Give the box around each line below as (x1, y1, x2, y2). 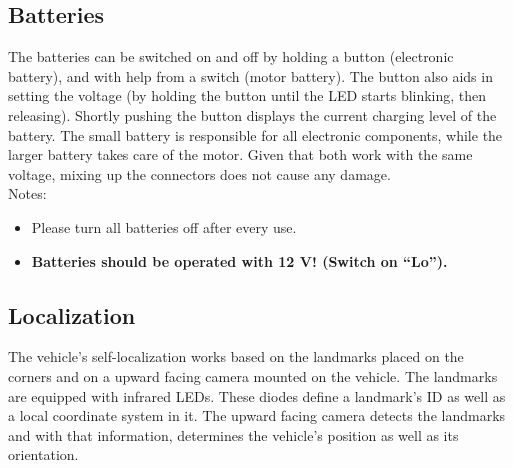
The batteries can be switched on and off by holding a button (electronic (8, 46, 454, 67)
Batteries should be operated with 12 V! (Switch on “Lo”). (31, 250, 448, 271)
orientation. (8, 444, 79, 465)
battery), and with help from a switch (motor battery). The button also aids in (8, 65, 493, 86)
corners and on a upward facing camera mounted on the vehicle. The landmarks (8, 365, 498, 386)
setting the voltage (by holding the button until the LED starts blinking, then (8, 85, 487, 106)
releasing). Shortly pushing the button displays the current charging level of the (8, 104, 497, 125)
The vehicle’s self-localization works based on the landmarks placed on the (8, 346, 464, 367)
